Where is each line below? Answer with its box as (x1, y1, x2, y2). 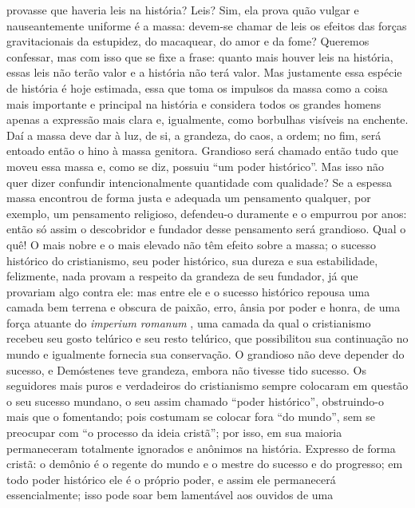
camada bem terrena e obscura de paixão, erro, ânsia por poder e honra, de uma (6, 299, 401, 316)
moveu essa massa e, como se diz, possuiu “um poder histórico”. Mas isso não (6, 157, 384, 174)
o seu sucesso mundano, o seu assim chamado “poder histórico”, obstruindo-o (6, 392, 384, 409)
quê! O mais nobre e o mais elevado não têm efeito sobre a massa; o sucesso (6, 236, 376, 252)
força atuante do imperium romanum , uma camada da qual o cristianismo (6, 314, 371, 331)
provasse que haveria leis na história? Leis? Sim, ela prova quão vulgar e (6, 2, 359, 18)
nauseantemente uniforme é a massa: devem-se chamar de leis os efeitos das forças (6, 17, 407, 34)
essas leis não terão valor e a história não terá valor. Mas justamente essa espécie (6, 64, 402, 81)
